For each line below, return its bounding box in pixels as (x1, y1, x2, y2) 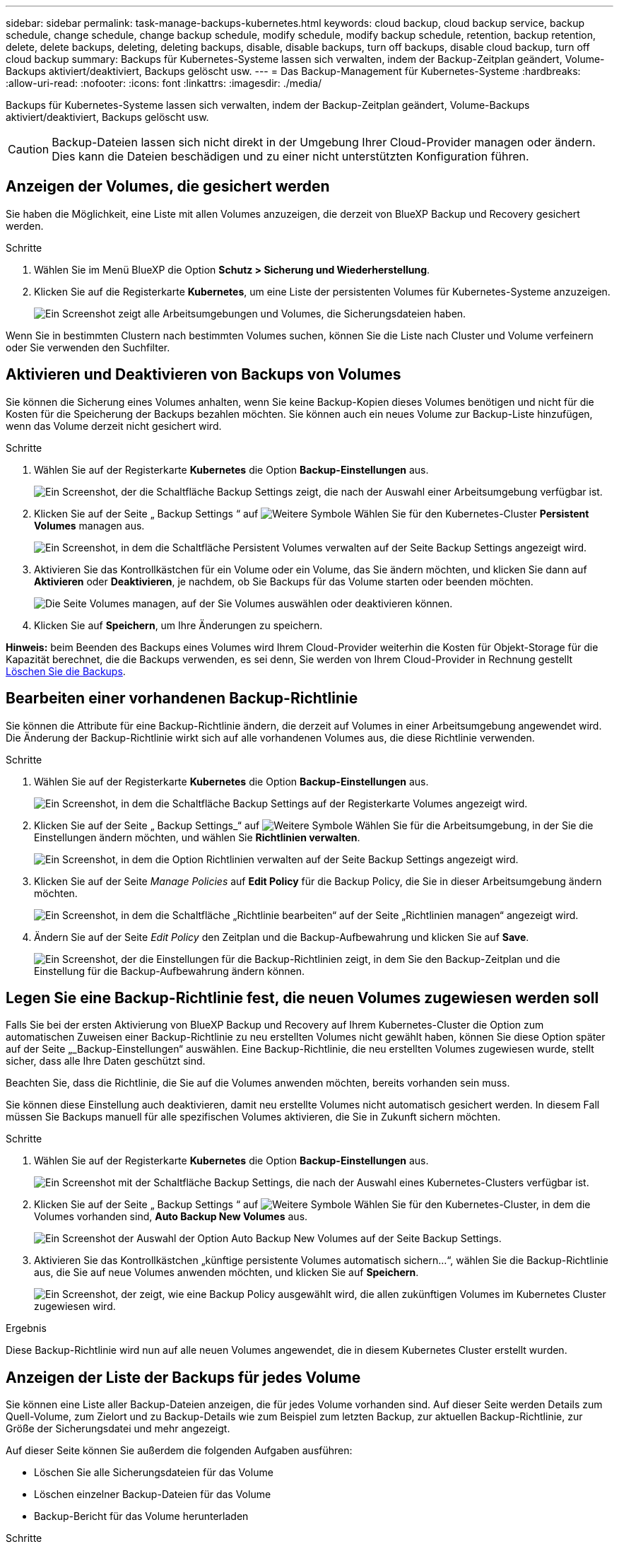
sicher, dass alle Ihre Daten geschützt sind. (6, 1055, 206, 1068)
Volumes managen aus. (34, 519, 145, 532)
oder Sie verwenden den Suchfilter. (6, 341, 170, 353)
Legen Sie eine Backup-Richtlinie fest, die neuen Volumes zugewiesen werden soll (6, 988, 599, 1007)
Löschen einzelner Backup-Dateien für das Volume (34, 1488, 271, 1501)
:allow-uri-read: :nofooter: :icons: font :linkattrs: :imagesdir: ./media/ (6, 77, 322, 89)
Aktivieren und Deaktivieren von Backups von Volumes (6, 365, 401, 384)
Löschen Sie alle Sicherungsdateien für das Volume (34, 1466, 273, 1479)
